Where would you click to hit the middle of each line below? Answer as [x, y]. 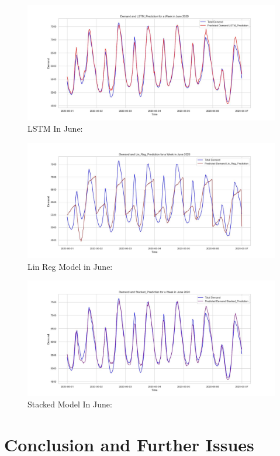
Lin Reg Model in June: [70, 266]
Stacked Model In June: [70, 404]
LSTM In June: [55, 128]
